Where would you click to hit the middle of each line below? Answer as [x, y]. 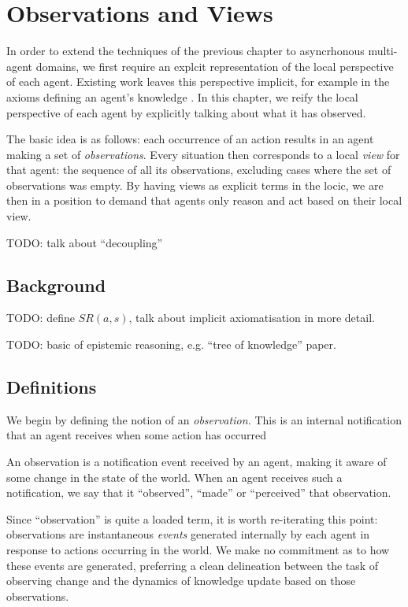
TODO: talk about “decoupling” [85, 242]
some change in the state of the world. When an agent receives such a [174, 477]
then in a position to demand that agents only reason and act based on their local [204, 200]
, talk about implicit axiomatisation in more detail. [252, 318]
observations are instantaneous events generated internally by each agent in [188, 534]
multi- [383, 51]
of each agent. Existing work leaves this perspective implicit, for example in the [198, 81]
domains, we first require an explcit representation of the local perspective [215, 66]
